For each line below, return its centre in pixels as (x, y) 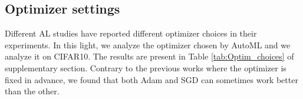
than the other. (32, 91)
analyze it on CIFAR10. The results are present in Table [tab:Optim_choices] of (149, 56)
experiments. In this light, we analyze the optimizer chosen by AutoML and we (148, 44)
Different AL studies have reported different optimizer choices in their (131, 33)
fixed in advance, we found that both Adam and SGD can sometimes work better (151, 79)
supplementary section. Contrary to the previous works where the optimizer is (146, 67)
